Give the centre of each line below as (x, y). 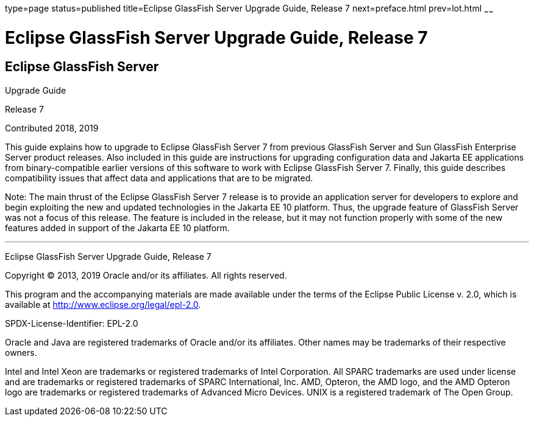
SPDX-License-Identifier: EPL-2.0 (72, 323)
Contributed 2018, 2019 (52, 128)
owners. (21, 352)
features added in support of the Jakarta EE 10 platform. (117, 228)
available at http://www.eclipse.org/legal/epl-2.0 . (103, 304)
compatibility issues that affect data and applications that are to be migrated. (159, 178)
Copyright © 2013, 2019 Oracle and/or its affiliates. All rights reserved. (146, 275)
